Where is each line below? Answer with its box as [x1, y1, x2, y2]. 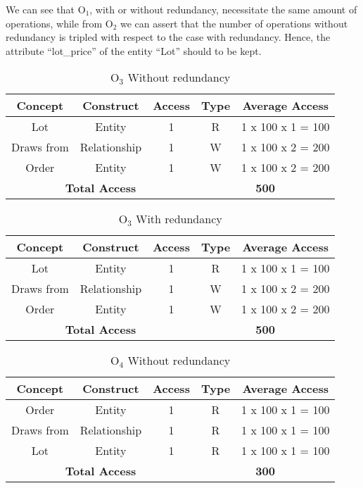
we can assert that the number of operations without [120, 15, 348, 30]
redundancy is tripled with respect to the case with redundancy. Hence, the [6, 30, 331, 44]
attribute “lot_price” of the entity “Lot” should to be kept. [6, 43, 262, 58]
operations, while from [6, 15, 103, 30]
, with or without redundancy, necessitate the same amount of [89, 2, 357, 16]
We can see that [6, 2, 75, 16]
